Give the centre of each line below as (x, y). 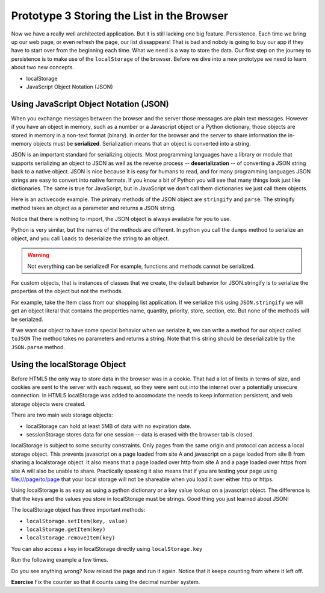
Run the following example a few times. (60, 560)
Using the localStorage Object (69, 364)
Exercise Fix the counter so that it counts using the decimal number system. (106, 582)
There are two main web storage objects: (62, 415)
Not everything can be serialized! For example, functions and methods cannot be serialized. (141, 266)
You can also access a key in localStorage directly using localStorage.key (107, 548)
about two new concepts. (43, 67)
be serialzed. (27, 319)
